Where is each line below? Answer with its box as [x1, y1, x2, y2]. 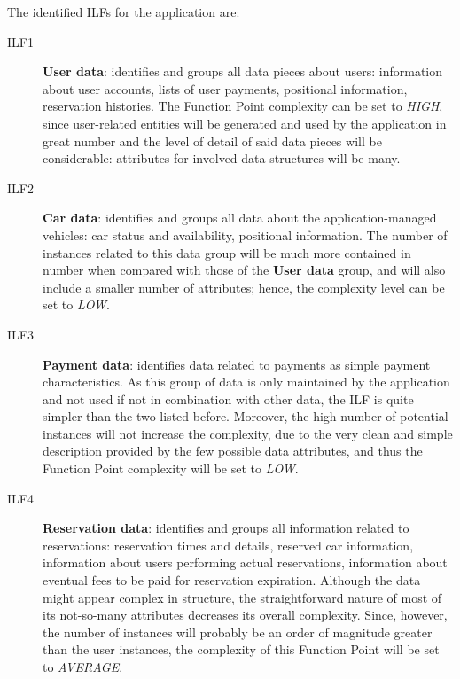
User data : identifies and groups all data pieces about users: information [43, 62, 443, 81]
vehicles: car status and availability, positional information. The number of [43, 225, 448, 244]
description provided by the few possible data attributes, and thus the [43, 441, 423, 460]
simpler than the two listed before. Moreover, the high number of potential [43, 407, 448, 425]
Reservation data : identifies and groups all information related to [43, 519, 409, 537]
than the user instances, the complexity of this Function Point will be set [43, 640, 440, 659]
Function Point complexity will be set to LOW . [43, 459, 299, 478]
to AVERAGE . [43, 658, 123, 675]
